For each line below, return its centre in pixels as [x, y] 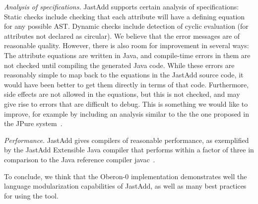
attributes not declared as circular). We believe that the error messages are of [122, 35]
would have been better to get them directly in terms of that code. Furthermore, [127, 84]
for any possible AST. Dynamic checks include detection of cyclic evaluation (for [126, 26]
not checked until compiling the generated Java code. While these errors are [119, 65]
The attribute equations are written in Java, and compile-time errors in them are [127, 55]
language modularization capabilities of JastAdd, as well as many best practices [125, 186]
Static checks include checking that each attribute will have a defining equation [125, 16]
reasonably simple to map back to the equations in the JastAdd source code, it [124, 75]
